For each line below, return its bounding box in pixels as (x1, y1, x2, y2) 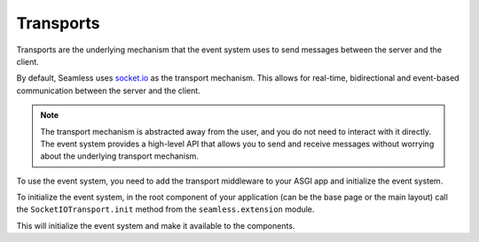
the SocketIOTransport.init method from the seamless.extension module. (16, 204, 315, 215)
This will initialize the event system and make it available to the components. (16, 220, 295, 230)
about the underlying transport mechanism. (40, 151, 200, 161)
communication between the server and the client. (16, 85, 201, 96)
